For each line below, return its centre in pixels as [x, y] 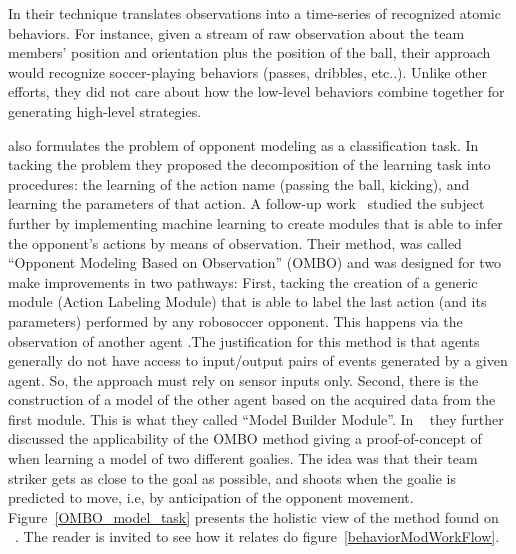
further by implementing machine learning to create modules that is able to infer [255, 222]
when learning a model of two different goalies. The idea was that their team [243, 458]
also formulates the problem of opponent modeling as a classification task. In [243, 144]
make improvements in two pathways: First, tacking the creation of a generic [243, 281]
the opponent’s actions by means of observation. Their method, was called [235, 242]
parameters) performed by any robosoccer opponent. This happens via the [235, 320]
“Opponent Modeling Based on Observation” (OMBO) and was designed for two [255, 262]
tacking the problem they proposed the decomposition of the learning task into [249, 164]
